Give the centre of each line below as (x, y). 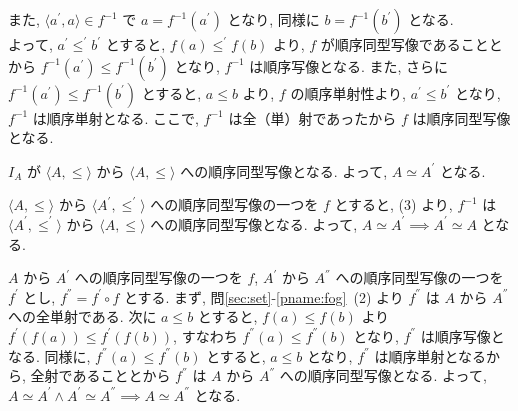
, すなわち (205, 335)
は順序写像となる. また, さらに (349, 65)
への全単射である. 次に (82, 316)
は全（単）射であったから (312, 117)
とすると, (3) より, (393, 204)
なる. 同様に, (49, 355)
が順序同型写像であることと (411, 44)
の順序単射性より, (348, 92)
